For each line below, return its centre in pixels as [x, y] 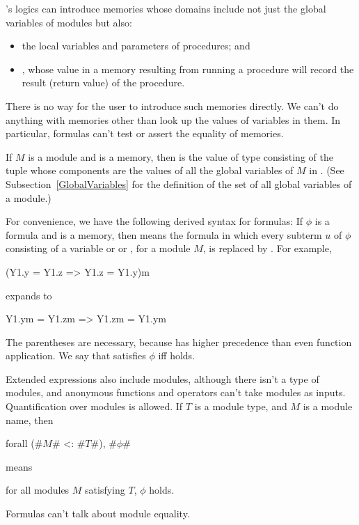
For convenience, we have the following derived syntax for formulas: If [154, 221]
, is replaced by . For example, [267, 248]
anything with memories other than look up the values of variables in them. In [173, 119]
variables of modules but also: [69, 22]
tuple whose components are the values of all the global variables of [150, 170]
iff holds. [177, 355]
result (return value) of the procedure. [103, 83]
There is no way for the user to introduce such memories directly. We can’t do [172, 105]
